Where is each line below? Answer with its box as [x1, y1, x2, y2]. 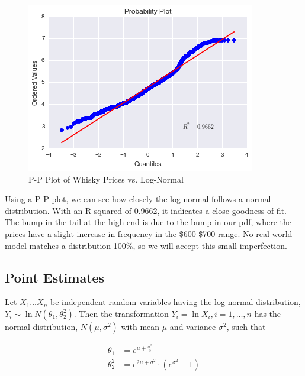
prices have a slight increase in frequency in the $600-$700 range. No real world [5, 227, 293, 239]
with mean [121, 320, 160, 332]
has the [254, 307, 281, 319]
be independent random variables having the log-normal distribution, [50, 296, 301, 308]
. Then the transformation [73, 307, 169, 319]
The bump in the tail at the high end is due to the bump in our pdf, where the [5, 216, 291, 228]
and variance [169, 320, 216, 332]
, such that [226, 320, 266, 332]
